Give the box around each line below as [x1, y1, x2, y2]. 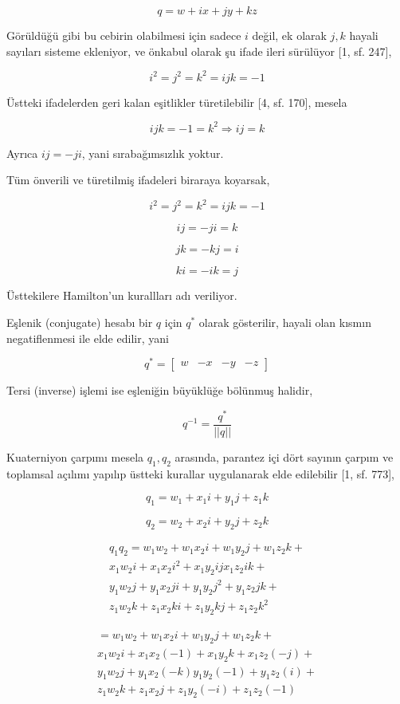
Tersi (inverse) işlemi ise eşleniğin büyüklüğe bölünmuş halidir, [6, 382, 313, 399]
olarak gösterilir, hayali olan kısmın [198, 314, 371, 331]
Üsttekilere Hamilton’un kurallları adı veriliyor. [6, 287, 237, 304]
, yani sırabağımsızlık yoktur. [81, 144, 224, 161]
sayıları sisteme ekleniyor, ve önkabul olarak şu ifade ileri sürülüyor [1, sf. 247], [6, 42, 392, 59]
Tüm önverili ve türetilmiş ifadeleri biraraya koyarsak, [6, 171, 270, 188]
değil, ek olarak [252, 27, 327, 43]
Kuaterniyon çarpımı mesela [6, 449, 144, 466]
